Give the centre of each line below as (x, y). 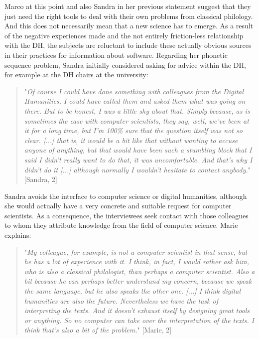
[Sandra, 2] (41, 179)
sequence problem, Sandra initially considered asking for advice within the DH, (125, 65)
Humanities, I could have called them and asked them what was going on (135, 101)
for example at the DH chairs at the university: (76, 75)
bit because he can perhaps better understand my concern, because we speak (138, 281)
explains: (18, 235)
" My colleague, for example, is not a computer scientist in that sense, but (136, 252)
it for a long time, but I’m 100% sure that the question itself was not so (133, 130)
